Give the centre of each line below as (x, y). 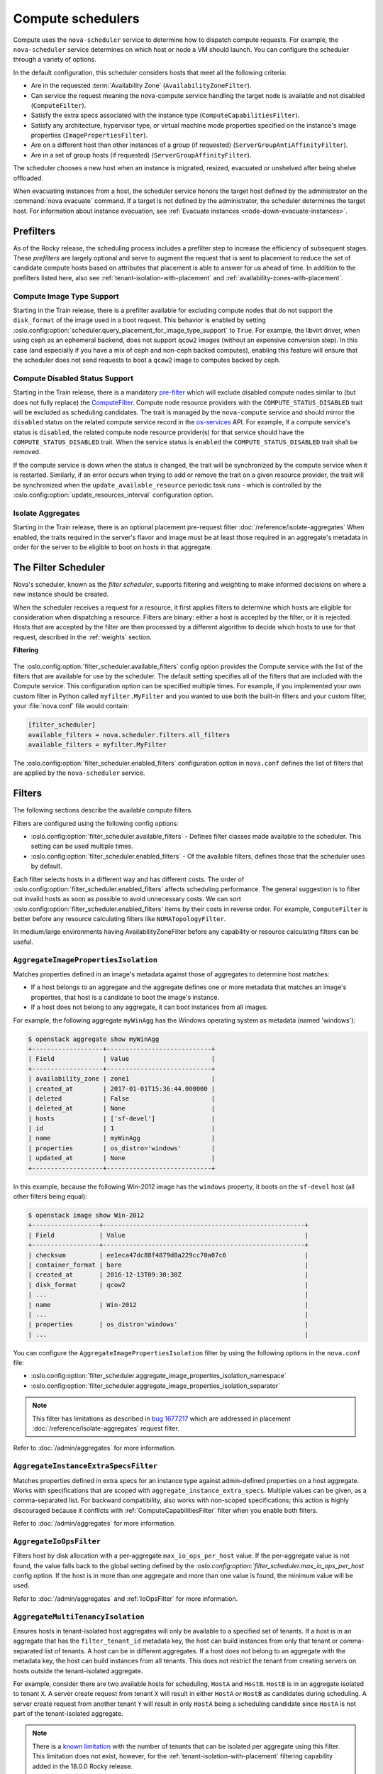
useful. (23, 942)
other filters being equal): (50, 1196)
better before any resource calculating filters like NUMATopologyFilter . (120, 919)
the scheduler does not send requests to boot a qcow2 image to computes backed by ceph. (147, 360)
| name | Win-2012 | (168, 1305)
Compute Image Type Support (66, 296)
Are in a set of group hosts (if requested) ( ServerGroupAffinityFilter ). (141, 155)
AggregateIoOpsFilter (57, 1541)
